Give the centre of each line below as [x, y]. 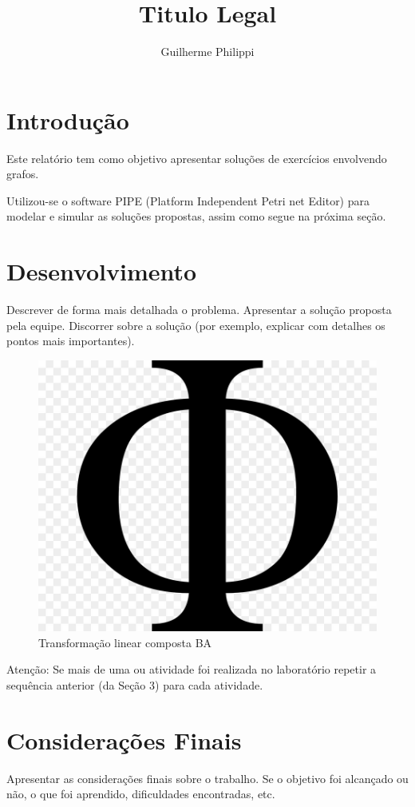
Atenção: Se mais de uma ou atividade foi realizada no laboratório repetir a [192, 669]
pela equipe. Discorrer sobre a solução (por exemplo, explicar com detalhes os [196, 325]
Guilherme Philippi [207, 52]
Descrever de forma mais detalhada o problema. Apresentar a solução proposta [199, 310]
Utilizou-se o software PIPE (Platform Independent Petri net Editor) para [188, 200]
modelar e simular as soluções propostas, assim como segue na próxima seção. [196, 216]
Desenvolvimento [102, 271]
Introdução [68, 119]
